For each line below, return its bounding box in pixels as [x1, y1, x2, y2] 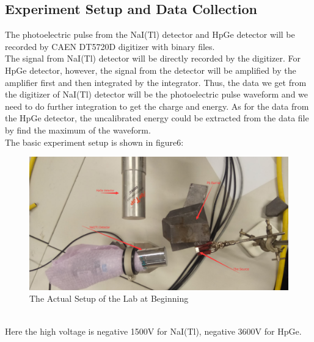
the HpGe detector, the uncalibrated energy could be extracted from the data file [5, 112, 309, 124]
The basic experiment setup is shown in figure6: [5, 135, 184, 148]
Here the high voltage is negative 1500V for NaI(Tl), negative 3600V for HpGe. [5, 324, 302, 337]
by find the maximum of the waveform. [5, 123, 151, 136]
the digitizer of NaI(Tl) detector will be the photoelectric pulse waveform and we [5, 88, 309, 101]
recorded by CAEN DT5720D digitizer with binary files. [5, 40, 215, 52]
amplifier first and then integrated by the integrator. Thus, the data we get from [5, 76, 307, 88]
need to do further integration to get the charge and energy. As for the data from [5, 99, 309, 112]
